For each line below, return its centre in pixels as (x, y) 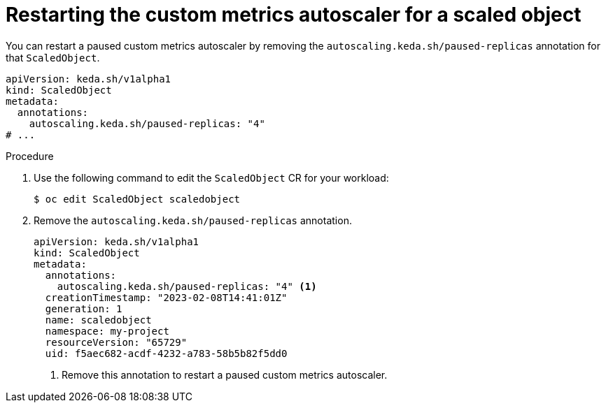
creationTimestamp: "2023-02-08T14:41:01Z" (166, 297)
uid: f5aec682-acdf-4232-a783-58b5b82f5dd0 (166, 353)
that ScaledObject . (53, 57)
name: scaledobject (98, 320)
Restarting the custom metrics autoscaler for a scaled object (294, 15)
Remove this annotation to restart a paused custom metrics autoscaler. (225, 374)
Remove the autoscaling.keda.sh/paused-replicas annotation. (193, 220)
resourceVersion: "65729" (116, 342)
